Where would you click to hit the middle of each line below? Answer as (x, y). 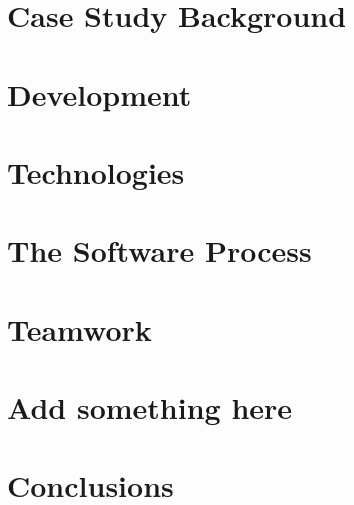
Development (99, 93)
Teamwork (79, 328)
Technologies (96, 171)
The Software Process (159, 250)
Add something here (150, 407)
